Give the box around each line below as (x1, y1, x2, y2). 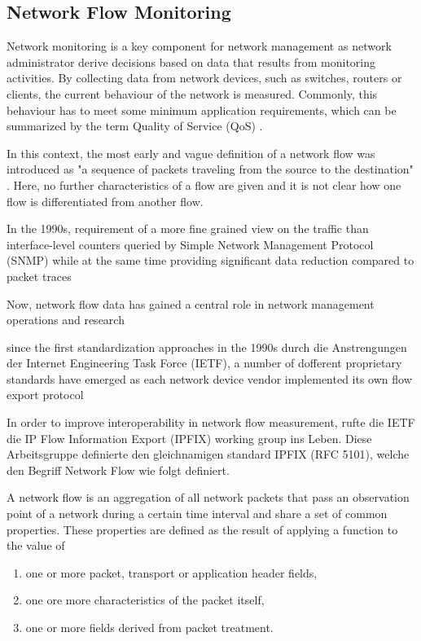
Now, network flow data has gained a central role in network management (7, 295, 375, 312)
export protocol (7, 386, 84, 403)
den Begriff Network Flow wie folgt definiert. (7, 461, 230, 478)
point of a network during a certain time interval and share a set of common (7, 505, 388, 522)
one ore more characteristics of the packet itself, (25, 591, 265, 608)
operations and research (7, 311, 125, 328)
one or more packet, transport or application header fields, (25, 564, 318, 581)
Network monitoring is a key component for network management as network (7, 37, 392, 55)
